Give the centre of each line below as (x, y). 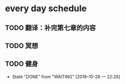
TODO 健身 (21, 64)
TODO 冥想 (21, 46)
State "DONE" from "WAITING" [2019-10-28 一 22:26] (66, 77)
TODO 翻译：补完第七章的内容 (51, 28)
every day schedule (46, 9)
